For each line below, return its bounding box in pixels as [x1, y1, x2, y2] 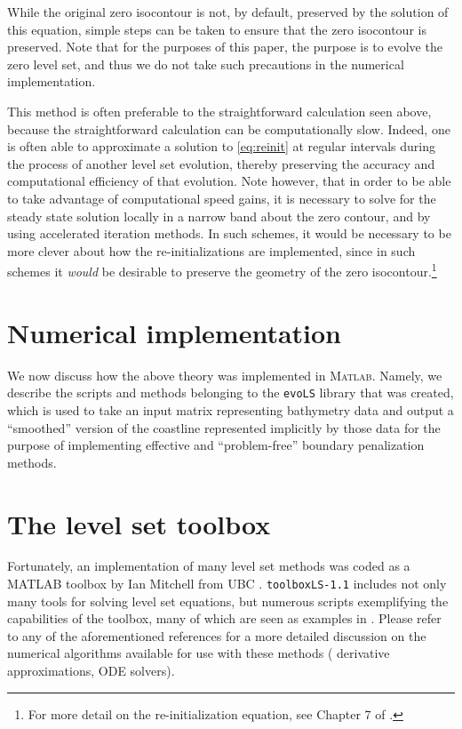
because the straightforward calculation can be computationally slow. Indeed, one [7, 119, 450, 138]
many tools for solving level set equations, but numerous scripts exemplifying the [7, 591, 449, 610]
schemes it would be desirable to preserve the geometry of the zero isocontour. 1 [7, 260, 437, 280]
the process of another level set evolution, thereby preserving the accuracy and [7, 154, 435, 172]
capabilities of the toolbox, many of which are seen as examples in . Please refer [7, 609, 442, 628]
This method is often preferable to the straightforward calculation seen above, [7, 101, 432, 120]
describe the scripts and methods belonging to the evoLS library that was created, [7, 383, 454, 402]
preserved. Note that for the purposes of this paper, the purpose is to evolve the [7, 37, 442, 56]
